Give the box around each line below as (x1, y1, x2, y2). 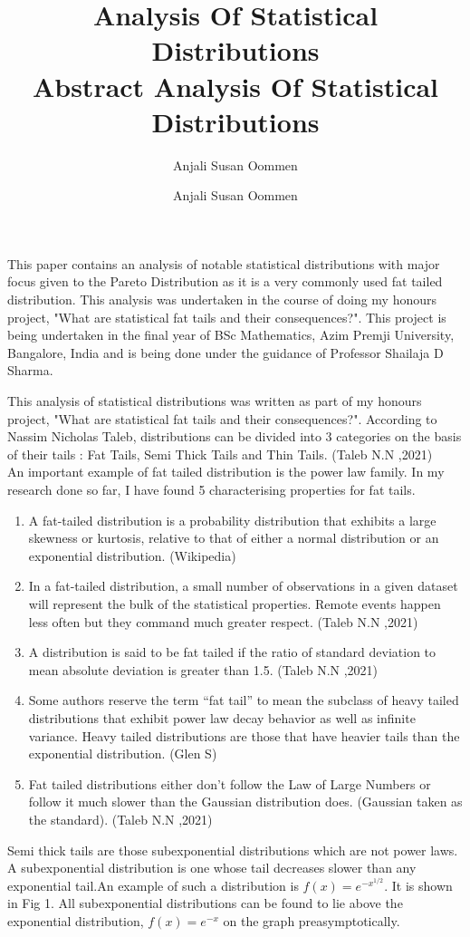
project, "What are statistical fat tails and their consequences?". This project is (7, 307, 446, 326)
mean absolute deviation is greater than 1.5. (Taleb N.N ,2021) (28, 660, 379, 679)
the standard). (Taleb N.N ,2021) (28, 809, 213, 828)
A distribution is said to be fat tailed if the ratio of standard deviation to (28, 642, 436, 662)
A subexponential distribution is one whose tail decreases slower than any (7, 858, 417, 877)
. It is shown (384, 875, 453, 894)
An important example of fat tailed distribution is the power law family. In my (7, 462, 445, 481)
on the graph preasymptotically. (223, 911, 400, 930)
